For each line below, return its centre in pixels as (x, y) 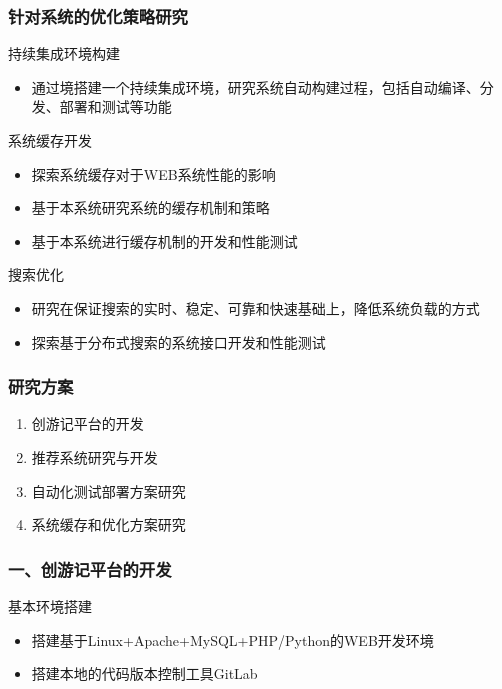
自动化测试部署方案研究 (108, 490)
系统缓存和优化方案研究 (108, 524)
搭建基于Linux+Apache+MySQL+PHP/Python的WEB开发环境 (232, 639)
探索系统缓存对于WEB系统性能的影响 (153, 173)
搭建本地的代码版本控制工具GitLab (144, 673)
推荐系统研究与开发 (94, 456)
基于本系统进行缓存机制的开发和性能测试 (164, 240)
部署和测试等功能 (115, 106)
